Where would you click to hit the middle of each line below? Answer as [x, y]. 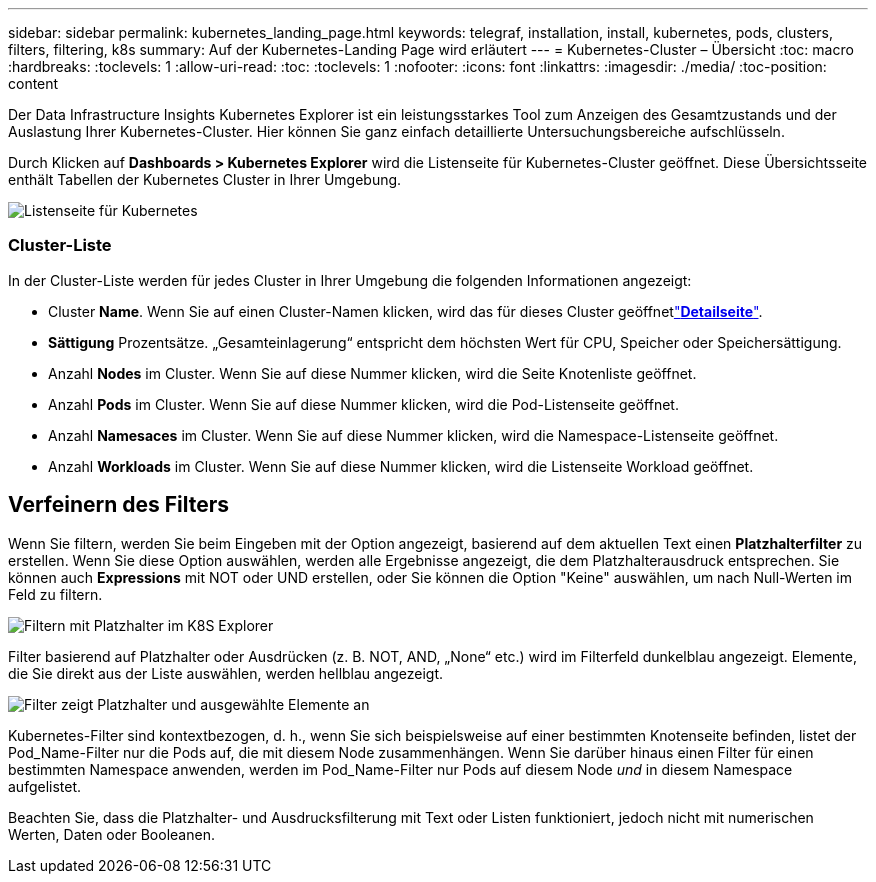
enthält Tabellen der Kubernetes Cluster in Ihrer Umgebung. [205, 179]
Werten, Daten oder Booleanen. [111, 834]
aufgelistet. [45, 786]
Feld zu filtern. [55, 594]
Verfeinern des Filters [119, 505]
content [33, 83]
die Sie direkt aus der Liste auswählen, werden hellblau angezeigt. [226, 673]
